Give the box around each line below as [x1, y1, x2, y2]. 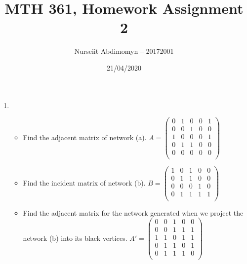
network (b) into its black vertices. [23, 232, 127, 243]
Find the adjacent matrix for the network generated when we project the [23, 207, 244, 218]
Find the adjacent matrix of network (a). [23, 132, 147, 142]
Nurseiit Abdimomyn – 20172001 [74, 46, 174, 56]
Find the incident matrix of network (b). [23, 177, 146, 188]
